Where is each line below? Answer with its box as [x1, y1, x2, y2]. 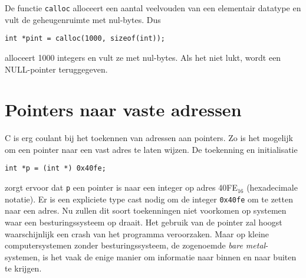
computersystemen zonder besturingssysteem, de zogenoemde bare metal [5, 239, 266, 251]
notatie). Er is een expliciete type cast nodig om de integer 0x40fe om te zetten [5, 192, 293, 205]
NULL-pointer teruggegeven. [5, 63, 108, 75]
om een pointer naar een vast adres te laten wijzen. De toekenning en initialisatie [5, 143, 298, 155]
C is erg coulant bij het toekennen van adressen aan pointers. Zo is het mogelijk [5, 132, 293, 144]
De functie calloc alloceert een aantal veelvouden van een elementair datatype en [5, 2, 301, 14]
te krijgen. [5, 262, 42, 274]
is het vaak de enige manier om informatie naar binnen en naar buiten [42, 250, 297, 263]
